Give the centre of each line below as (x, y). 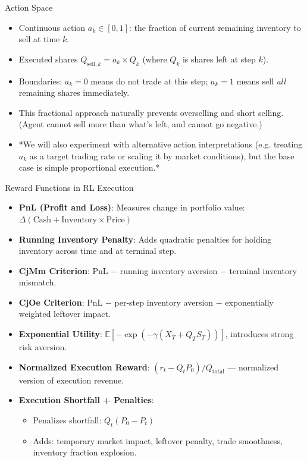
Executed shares (48, 59)
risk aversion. (43, 347)
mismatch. (37, 282)
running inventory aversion (169, 270)
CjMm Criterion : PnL (63, 270)
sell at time (39, 39)
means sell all (261, 81)
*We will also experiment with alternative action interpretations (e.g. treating (161, 144)
